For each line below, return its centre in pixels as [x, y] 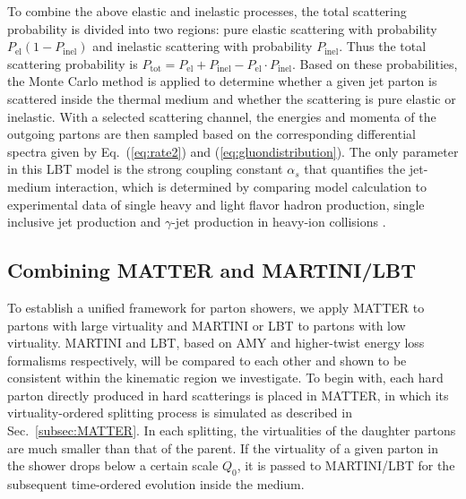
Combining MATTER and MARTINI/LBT [212, 270]
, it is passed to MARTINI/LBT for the [346, 465]
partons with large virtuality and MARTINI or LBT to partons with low [207, 325]
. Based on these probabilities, [375, 63]
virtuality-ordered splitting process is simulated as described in [180, 413]
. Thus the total [383, 46]
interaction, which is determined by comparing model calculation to [241, 186]
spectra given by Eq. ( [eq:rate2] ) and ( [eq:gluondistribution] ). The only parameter [233, 151]
